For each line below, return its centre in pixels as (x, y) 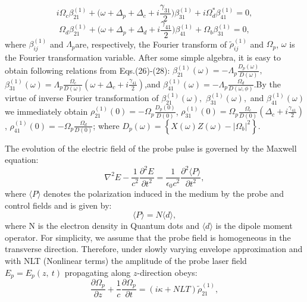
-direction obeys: (167, 272)
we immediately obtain (46, 111)
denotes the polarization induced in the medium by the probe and (164, 193)
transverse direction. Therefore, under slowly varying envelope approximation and (154, 249)
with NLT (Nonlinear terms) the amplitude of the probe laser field (126, 260)
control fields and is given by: (58, 205)
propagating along (98, 272)
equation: (22, 160)
